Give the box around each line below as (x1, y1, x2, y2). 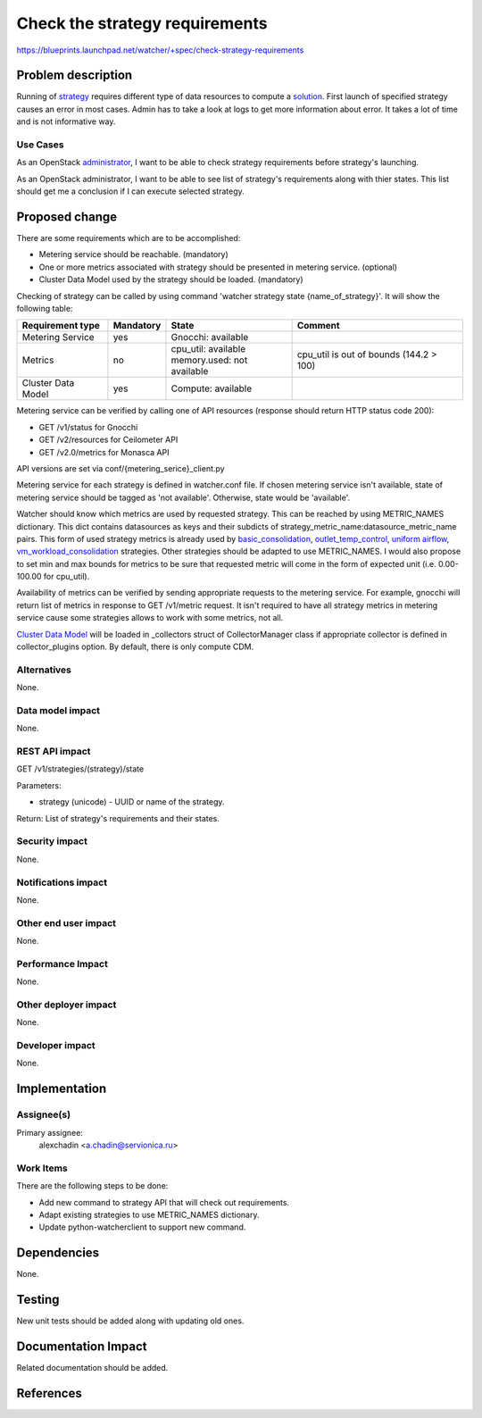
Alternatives (16, 663, 71, 676)
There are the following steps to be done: (16, 1180, 169, 1191)
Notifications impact (16, 876, 107, 888)
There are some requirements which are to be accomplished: (16, 233, 241, 244)
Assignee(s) (16, 1108, 71, 1121)
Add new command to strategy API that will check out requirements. (38, 1197, 290, 1207)
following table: (16, 304, 73, 314)
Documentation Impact (16, 1339, 147, 1354)
